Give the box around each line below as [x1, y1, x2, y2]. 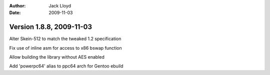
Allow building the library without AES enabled [9, 54, 104, 60]
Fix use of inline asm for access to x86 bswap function [9, 45, 122, 51]
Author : [9, 3, 26, 8]
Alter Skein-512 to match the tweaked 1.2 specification [9, 36, 121, 42]
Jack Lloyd [48, 3, 71, 8]
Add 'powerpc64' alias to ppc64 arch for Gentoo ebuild [9, 63, 123, 69]
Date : [9, 10, 21, 16]
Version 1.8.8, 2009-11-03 [9, 23, 92, 31]
